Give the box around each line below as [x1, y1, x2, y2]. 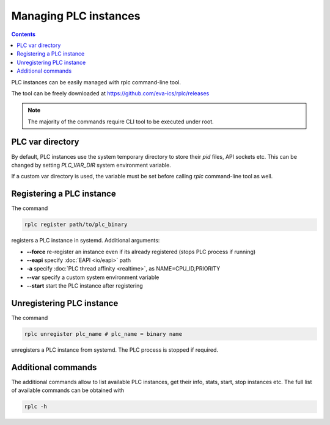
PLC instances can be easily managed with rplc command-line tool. [11, 78, 182, 85]
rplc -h [24, 403, 47, 410]
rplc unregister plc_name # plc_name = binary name [24, 330, 183, 338]
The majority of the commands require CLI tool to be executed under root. [28, 118, 214, 125]
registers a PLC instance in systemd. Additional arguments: [11, 237, 160, 244]
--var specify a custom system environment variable [26, 274, 159, 281]
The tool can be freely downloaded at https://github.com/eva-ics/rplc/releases [11, 89, 210, 97]
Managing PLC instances [11, 9, 141, 23]
